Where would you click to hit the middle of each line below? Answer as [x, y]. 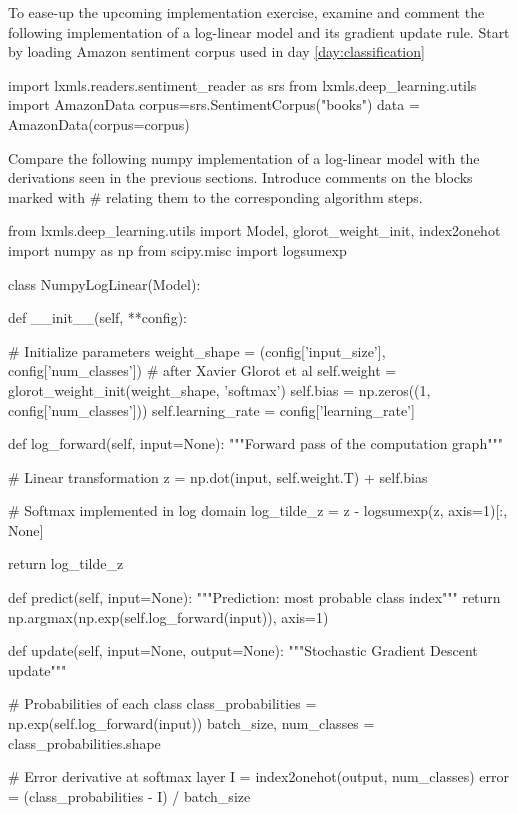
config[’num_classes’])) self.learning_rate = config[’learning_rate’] [211, 409]
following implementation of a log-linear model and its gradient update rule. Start [259, 31]
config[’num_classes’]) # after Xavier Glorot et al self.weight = [202, 370]
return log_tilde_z [66, 563]
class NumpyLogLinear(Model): [104, 283]
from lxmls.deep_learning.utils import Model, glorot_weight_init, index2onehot [254, 230]
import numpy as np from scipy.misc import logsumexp [177, 249]
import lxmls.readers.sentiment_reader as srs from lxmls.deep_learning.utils [242, 84]
